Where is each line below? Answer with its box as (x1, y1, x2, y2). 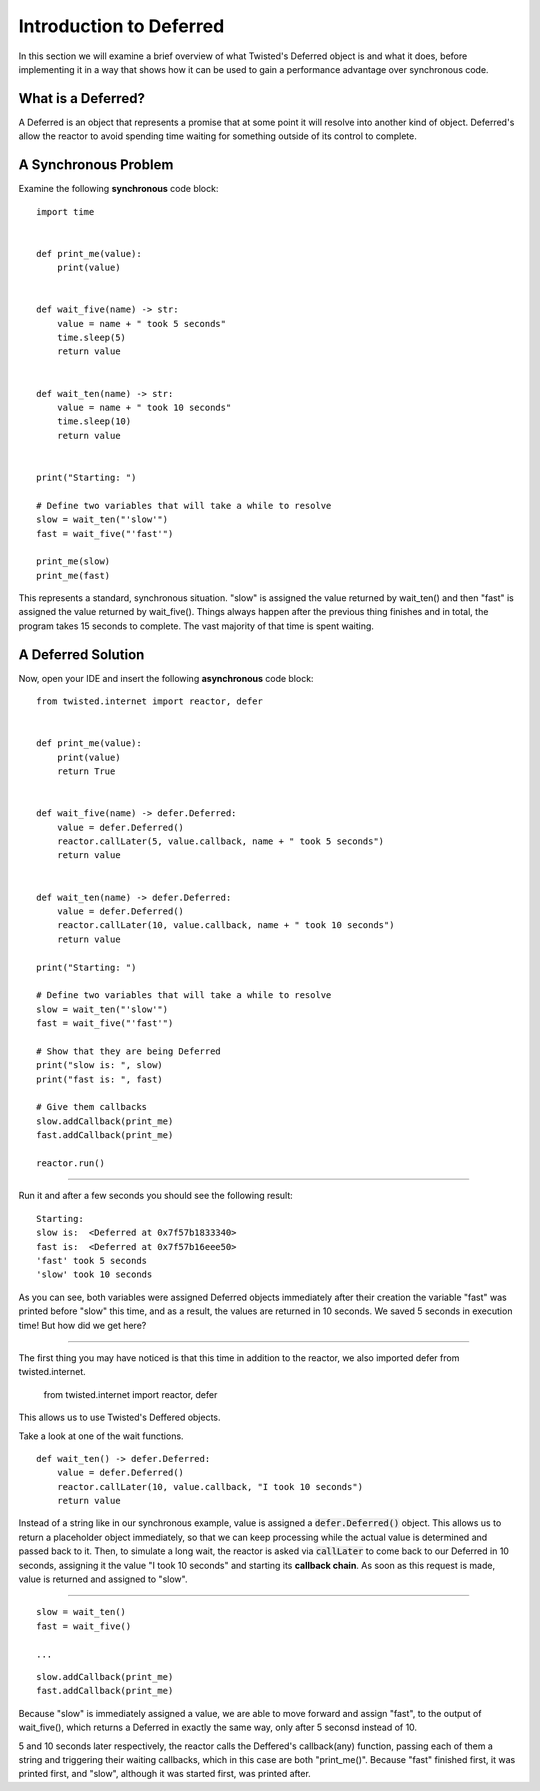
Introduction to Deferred (18, 15, 225, 37)
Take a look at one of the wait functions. (18, 1430, 184, 1442)
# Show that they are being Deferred (36, 1045, 222, 1057)
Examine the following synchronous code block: (18, 183, 219, 195)
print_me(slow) (36, 556, 111, 567)
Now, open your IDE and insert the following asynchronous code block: (18, 672, 314, 684)
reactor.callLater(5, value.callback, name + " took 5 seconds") (56, 836, 385, 847)
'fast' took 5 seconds (36, 1255, 148, 1266)
